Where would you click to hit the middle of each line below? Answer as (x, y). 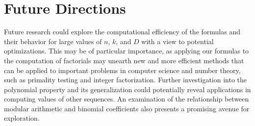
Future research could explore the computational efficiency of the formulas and (122, 32)
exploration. (22, 118)
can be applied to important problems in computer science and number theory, (122, 70)
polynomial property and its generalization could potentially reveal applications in (127, 89)
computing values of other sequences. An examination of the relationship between (127, 99)
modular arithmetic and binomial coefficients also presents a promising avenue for (127, 108)
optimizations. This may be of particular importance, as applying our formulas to (127, 51)
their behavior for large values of (53, 41)
